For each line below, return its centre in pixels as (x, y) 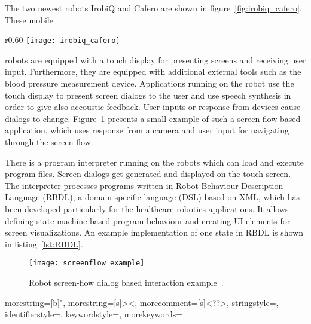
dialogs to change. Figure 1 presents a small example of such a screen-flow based (153, 118)
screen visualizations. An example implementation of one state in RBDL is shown (154, 232)
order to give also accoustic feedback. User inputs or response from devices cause (153, 107)
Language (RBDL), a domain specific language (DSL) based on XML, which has (152, 197)
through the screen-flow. (49, 142)
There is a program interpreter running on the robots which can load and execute (154, 162)
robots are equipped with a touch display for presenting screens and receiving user (155, 59)
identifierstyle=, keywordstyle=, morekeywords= (94, 314)
